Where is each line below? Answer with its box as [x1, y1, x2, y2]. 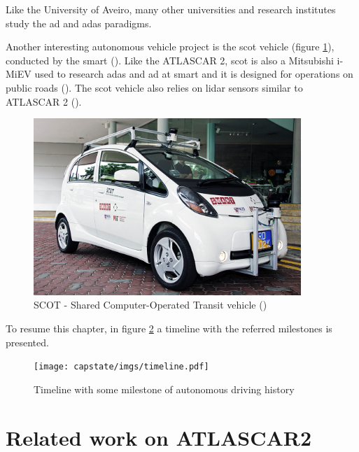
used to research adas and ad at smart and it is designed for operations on [34, 66, 353, 81]
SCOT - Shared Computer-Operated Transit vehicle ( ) [34, 297, 267, 312]
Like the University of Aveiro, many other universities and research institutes [6, 2, 336, 16]
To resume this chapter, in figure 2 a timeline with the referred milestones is [6, 320, 332, 335]
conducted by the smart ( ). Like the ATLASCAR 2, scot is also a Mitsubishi [6, 52, 334, 67]
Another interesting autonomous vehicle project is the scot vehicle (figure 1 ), [6, 39, 335, 54]
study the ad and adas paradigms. [6, 15, 152, 30]
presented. [6, 334, 49, 349]
